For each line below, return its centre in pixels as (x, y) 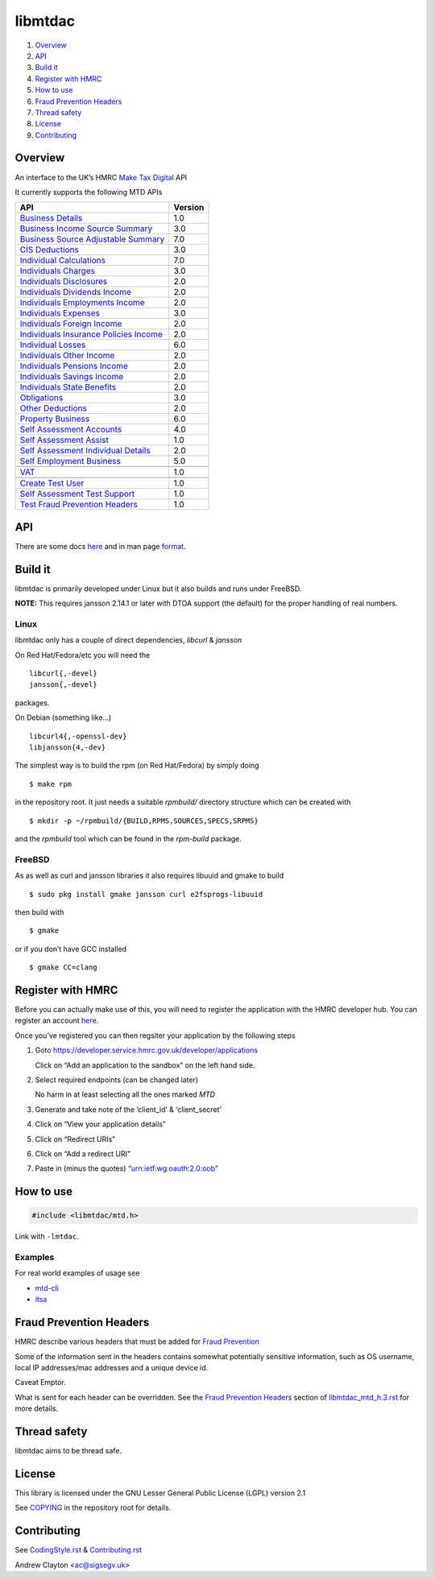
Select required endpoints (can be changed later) (117, 1080)
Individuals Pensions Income (74, 366)
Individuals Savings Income (72, 377)
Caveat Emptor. (40, 1383)
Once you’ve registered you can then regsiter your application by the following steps (155, 1035)
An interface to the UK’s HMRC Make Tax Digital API (101, 177)
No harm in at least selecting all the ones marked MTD (125, 1094)
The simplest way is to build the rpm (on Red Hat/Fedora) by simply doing (137, 766)
